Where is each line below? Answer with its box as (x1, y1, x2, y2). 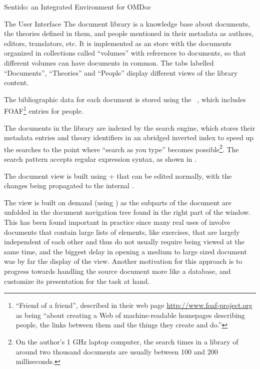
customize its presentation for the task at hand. (4, 275, 149, 286)
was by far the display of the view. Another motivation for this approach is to (4, 256, 242, 266)
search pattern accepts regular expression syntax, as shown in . (4, 154, 196, 164)
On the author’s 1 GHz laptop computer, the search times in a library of (15, 336, 238, 346)
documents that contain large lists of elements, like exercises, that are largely (4, 226, 240, 237)
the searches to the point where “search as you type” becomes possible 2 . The (4, 142, 239, 154)
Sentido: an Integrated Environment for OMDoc (4, 2, 151, 12)
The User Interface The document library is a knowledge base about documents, (4, 18, 250, 29)
